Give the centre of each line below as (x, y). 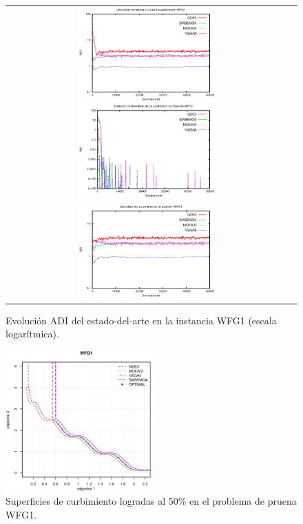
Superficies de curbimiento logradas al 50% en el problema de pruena (151, 501)
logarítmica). (32, 334)
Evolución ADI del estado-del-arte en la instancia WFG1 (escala (141, 320)
